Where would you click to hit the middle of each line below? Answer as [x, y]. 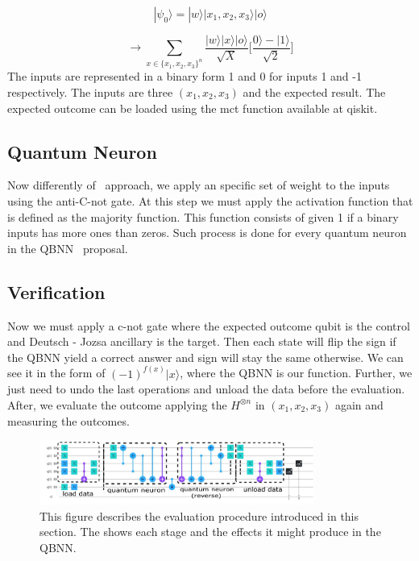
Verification [56, 291]
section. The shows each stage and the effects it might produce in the [210, 532]
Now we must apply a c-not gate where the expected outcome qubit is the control [209, 325]
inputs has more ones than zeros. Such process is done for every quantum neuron [207, 233]
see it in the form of [56, 373]
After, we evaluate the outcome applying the [117, 404]
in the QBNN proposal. [68, 248]
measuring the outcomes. [68, 420]
